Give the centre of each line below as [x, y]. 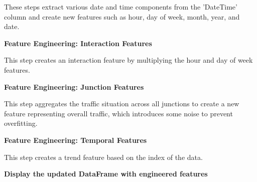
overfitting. [21, 123]
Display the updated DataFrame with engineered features [106, 174]
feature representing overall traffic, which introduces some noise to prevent [118, 113]
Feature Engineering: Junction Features [74, 86]
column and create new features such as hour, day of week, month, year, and [122, 16]
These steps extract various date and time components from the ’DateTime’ [121, 7]
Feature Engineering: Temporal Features [76, 140]
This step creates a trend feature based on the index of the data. [103, 157]
